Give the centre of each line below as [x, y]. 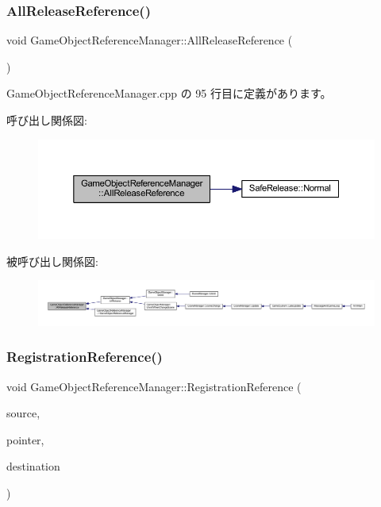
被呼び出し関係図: [52, 261]
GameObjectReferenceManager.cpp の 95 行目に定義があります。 [169, 93]
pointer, [25, 439]
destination [33, 466]
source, [23, 413]
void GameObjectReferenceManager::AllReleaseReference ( [150, 40]
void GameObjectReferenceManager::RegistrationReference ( [154, 386]
